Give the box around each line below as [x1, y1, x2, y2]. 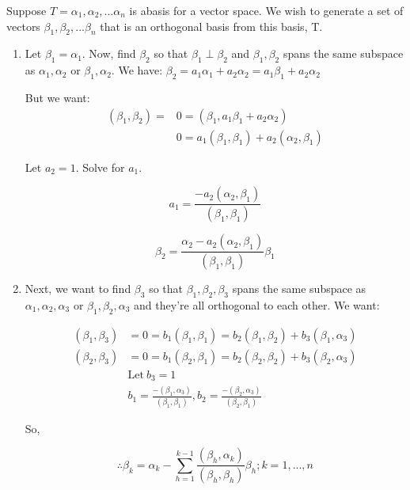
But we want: [25, 89, 90, 105]
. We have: [111, 62, 163, 78]
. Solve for [75, 158, 125, 175]
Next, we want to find [25, 279, 131, 296]
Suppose [6, 2, 47, 18]
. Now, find [82, 45, 136, 62]
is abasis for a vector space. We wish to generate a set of [129, 2, 404, 18]
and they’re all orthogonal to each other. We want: [134, 296, 380, 313]
